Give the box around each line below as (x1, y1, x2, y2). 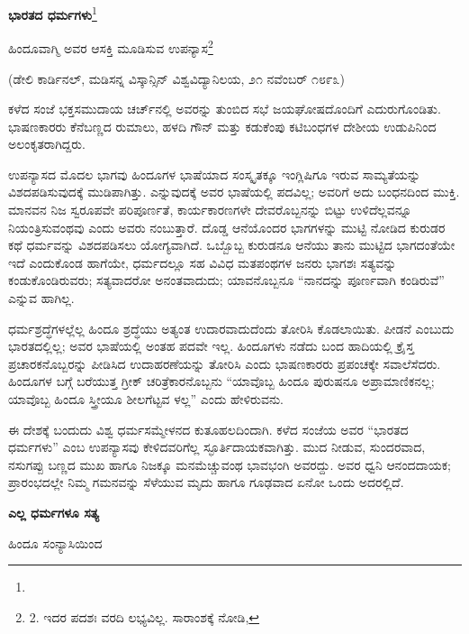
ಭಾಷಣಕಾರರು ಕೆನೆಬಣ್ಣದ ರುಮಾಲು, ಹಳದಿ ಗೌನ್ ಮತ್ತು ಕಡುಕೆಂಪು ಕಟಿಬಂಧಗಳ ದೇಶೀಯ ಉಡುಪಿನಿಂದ (8, 116, 437, 135)
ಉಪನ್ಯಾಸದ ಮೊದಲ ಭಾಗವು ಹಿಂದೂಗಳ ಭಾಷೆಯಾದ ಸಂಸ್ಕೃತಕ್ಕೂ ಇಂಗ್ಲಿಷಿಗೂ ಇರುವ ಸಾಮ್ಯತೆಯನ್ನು (8, 164, 421, 183)
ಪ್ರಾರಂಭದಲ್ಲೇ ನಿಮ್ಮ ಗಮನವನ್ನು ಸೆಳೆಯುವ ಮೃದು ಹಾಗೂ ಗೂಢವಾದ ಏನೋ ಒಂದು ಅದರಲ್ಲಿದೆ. (8, 473, 404, 492)
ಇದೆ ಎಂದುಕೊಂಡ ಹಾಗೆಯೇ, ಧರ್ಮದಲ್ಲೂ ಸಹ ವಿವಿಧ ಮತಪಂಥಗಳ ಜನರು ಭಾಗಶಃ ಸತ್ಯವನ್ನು (8, 253, 397, 271)
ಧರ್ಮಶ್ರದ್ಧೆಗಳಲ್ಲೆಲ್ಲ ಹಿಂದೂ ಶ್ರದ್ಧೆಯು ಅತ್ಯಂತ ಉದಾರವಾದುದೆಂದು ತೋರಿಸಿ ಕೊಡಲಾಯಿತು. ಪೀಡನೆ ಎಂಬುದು (8, 318, 455, 337)
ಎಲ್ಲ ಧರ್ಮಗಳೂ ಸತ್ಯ (8, 502, 99, 521)
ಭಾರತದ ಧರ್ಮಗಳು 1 (8, 3, 97, 23)
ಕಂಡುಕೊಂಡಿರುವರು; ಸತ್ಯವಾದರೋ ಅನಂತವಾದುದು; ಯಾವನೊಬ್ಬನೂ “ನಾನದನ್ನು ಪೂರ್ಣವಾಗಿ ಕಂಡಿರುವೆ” (8, 271, 445, 289)
